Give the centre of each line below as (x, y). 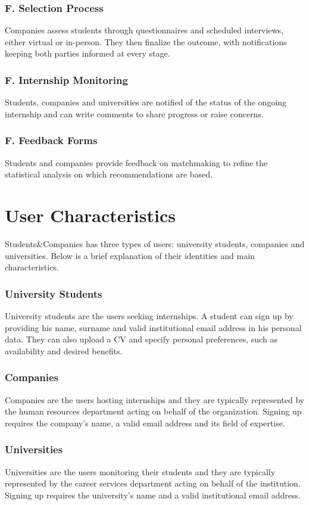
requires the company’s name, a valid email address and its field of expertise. (145, 423)
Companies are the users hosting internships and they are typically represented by (155, 399)
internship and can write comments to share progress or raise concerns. (134, 113)
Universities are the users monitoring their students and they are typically (140, 471)
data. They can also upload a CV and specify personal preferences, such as (141, 339)
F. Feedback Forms (51, 140)
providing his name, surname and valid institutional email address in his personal (153, 327)
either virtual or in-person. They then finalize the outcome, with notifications (146, 41)
